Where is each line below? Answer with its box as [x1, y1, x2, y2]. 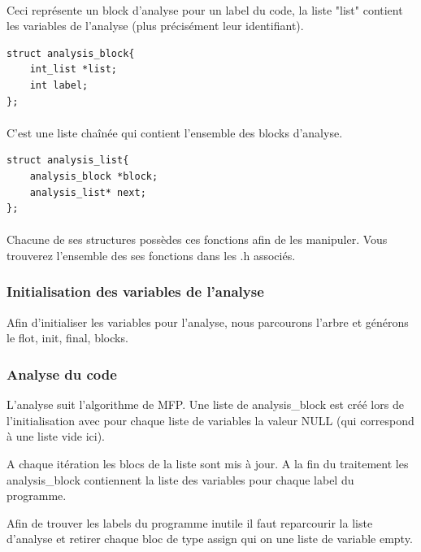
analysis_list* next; [29, 186, 146, 198]
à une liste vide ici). [7, 428, 106, 445]
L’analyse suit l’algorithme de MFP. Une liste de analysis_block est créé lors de [7, 396, 404, 413]
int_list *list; [29, 63, 118, 76]
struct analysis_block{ [7, 47, 135, 59]
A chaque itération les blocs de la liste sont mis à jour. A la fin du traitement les [7, 454, 409, 472]
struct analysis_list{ [7, 154, 129, 167]
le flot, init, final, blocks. [7, 329, 128, 346]
